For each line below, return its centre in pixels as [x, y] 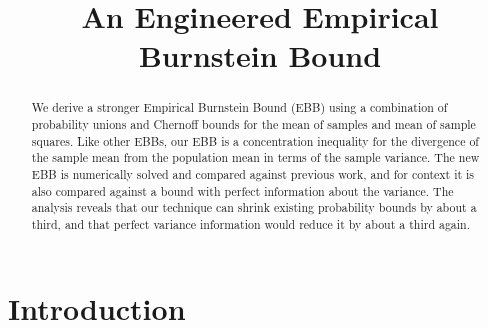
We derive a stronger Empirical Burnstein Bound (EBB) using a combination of [239, 107]
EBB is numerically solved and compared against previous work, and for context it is [253, 173]
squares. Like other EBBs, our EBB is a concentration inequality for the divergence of [255, 140]
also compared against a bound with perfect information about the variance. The [242, 190]
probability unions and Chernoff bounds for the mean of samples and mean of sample [253, 124]
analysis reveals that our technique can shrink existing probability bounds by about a [254, 207]
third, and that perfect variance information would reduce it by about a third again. [251, 223]
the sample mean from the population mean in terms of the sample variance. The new [255, 157]
